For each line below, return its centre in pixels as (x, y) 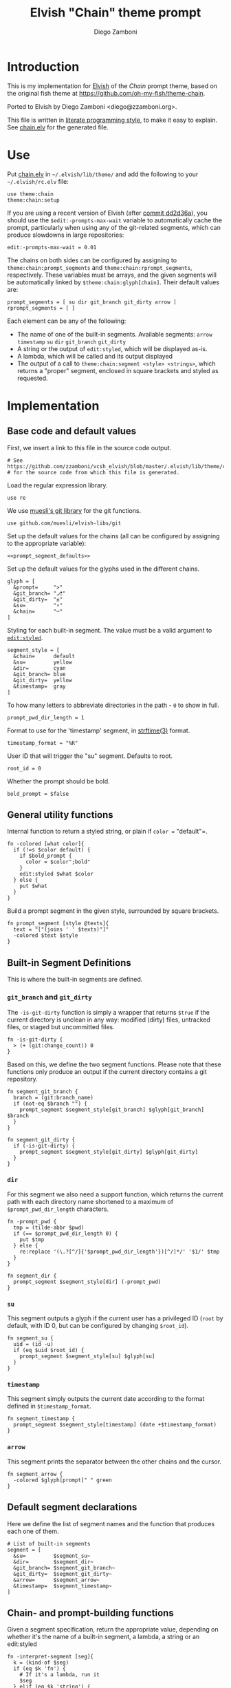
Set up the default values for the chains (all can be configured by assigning (113, 536)
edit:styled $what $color (57, 874)
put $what (34, 886)
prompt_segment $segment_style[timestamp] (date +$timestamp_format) (115, 1425)
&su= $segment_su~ (52, 1556)
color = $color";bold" (58, 862)
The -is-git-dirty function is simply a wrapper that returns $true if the (108, 1012)
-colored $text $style (46, 936)
